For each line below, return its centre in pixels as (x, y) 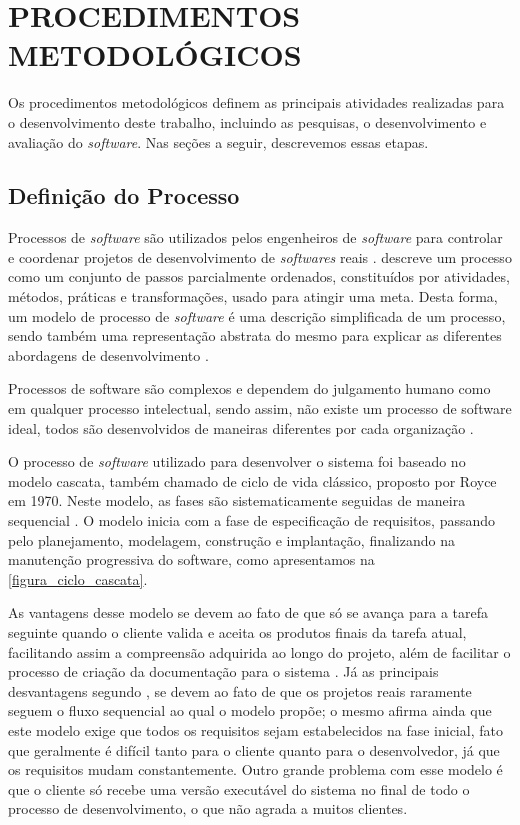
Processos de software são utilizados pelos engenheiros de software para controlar (255, 237)
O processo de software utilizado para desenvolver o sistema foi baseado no (237, 461)
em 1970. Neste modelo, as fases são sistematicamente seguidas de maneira (237, 500)
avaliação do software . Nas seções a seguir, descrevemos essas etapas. (218, 141)
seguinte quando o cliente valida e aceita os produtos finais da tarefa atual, (237, 631)
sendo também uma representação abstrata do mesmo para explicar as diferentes (255, 335)
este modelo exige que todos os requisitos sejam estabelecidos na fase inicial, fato (255, 729)
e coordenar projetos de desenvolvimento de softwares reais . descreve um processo (260, 256)
